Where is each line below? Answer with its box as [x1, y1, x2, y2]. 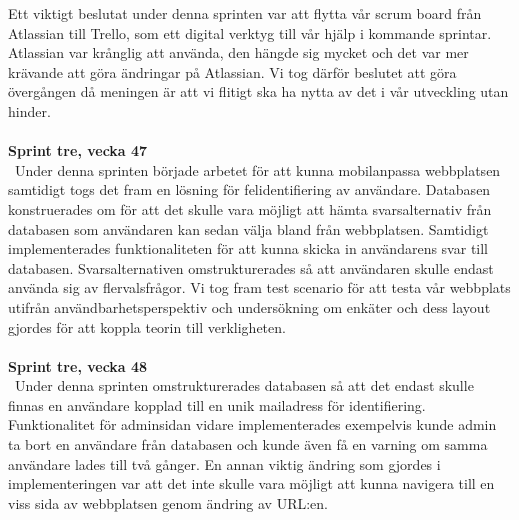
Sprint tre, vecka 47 [8, 140, 148, 161]
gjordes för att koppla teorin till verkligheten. [8, 316, 286, 337]
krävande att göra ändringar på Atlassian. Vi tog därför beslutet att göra [8, 61, 457, 82]
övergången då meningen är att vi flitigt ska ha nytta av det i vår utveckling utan [8, 81, 509, 102]
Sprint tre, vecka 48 [8, 355, 148, 376]
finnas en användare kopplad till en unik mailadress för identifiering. [8, 394, 426, 415]
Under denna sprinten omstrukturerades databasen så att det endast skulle [14, 375, 474, 396]
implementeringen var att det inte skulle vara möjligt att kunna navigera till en [8, 473, 495, 494]
